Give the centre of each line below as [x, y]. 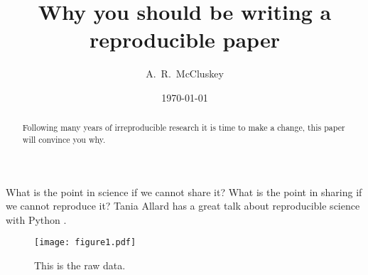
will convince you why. [64, 139]
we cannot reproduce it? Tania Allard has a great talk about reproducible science [183, 206]
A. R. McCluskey [185, 74]
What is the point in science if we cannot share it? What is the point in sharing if [184, 192]
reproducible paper [185, 39]
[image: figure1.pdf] [85, 243]
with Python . [36, 219]
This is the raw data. [80, 265]
